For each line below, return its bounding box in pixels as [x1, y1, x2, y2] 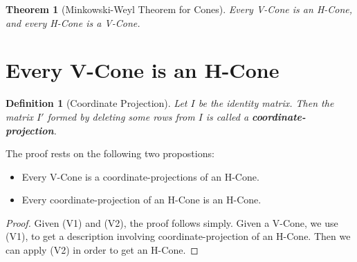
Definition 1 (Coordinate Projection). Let [6, 96, 187, 110]
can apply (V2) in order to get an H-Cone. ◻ [6, 243, 199, 257]
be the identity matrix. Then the [198, 96, 334, 110]
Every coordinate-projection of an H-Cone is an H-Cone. [21, 192, 262, 207]
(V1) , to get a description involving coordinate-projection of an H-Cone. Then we [6, 229, 351, 243]
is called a [205, 109, 249, 123]
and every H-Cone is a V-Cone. [6, 15, 140, 30]
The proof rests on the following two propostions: [6, 146, 214, 161]
